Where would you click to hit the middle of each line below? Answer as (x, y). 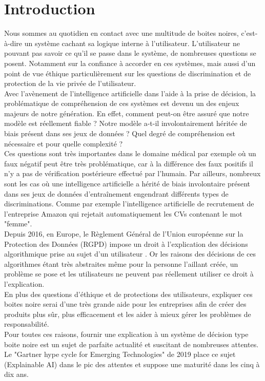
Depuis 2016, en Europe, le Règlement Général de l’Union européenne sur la (124, 234)
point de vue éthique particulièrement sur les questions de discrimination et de (128, 73)
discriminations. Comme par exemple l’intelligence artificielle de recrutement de (129, 204)
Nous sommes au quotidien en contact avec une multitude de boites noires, (121, 33)
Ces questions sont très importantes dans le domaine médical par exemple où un (130, 153)
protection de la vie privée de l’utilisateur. (70, 83)
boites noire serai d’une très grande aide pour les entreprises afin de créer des (125, 304)
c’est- (249, 33)
